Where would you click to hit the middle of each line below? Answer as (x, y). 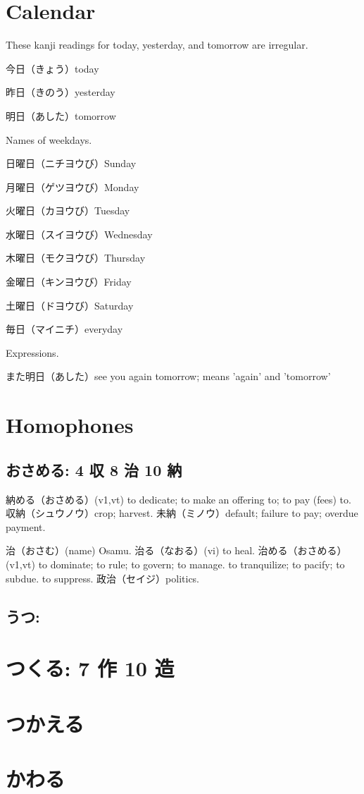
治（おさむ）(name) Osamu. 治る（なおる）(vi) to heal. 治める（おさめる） (176, 550)
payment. (26, 526)
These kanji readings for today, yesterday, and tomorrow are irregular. (157, 45)
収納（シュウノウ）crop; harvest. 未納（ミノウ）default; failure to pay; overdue (182, 513)
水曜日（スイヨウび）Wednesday (79, 234)
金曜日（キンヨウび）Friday (69, 282)
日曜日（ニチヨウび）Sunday (71, 163)
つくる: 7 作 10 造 (90, 668)
